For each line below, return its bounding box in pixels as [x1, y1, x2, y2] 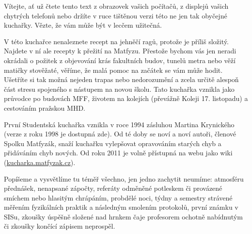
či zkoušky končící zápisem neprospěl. [4, 221, 115, 231]
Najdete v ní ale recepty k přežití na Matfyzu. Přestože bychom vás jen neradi [4, 46, 236, 56]
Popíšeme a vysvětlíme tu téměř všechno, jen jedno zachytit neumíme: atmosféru [4, 173, 244, 184]
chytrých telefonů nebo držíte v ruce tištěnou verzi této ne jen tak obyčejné [4, 10, 227, 20]
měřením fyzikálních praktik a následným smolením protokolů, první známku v [4, 202, 238, 212]
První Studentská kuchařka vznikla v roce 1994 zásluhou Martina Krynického [4, 119, 235, 129]
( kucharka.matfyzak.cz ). [4, 157, 76, 167]
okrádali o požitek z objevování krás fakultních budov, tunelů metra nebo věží [4, 55, 236, 65]
